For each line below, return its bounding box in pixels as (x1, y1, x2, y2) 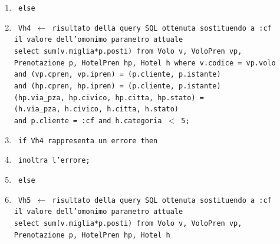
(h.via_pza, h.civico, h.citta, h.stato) (14, 105, 179, 114)
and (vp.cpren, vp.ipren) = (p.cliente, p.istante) (14, 70, 221, 79)
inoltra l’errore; (18, 156, 90, 165)
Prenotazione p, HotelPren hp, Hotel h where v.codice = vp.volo (14, 58, 276, 67)
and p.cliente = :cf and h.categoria (14, 116, 162, 125)
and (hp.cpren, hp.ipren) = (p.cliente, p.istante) (14, 81, 221, 90)
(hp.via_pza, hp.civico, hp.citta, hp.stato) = (14, 93, 204, 102)
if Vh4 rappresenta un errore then (18, 136, 158, 145)
